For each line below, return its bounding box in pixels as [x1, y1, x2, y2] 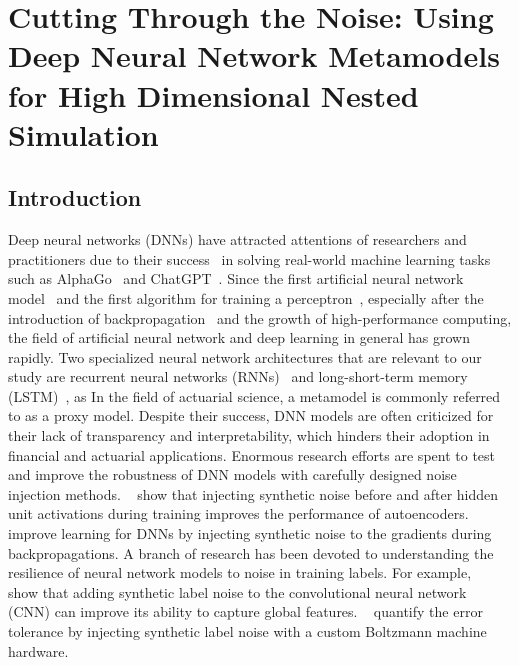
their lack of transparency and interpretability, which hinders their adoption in [8, 425, 490, 446]
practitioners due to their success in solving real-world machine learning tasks [8, 248, 491, 269]
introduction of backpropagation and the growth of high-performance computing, [8, 307, 512, 328]
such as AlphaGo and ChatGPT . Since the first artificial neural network [8, 268, 464, 289]
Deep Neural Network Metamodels [8, 35, 500, 76]
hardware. [8, 640, 69, 661]
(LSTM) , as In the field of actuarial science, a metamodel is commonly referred [8, 385, 501, 406]
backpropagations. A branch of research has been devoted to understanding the [8, 542, 494, 563]
